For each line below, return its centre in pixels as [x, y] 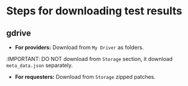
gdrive [19, 33]
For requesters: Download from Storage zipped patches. [85, 77]
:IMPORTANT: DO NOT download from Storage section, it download [89, 59]
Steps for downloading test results [94, 11]
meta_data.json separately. [40, 65]
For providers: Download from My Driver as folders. [79, 47]
